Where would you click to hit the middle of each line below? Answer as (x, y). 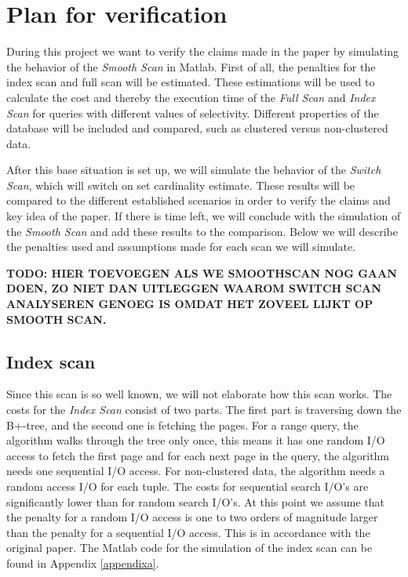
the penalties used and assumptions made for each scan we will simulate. (181, 247)
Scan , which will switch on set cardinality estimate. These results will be (181, 185)
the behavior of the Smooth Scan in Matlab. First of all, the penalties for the (191, 66)
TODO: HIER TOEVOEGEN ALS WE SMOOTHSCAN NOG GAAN (202, 272)
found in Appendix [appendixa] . (83, 562)
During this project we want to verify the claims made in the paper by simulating (202, 51)
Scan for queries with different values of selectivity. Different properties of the (193, 112)
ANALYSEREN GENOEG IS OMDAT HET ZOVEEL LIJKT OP (190, 304)
